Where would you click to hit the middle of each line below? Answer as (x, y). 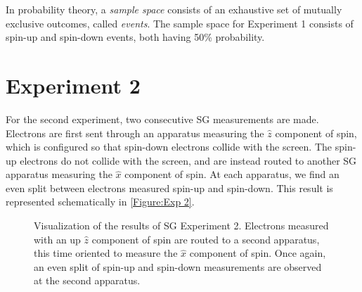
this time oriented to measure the (106, 253)
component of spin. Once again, (258, 253)
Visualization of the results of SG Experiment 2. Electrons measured (181, 226)
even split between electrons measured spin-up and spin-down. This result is (169, 188)
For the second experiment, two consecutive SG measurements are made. (162, 119)
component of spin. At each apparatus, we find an (232, 174)
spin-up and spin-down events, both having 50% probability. (135, 37)
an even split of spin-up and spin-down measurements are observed (178, 266)
